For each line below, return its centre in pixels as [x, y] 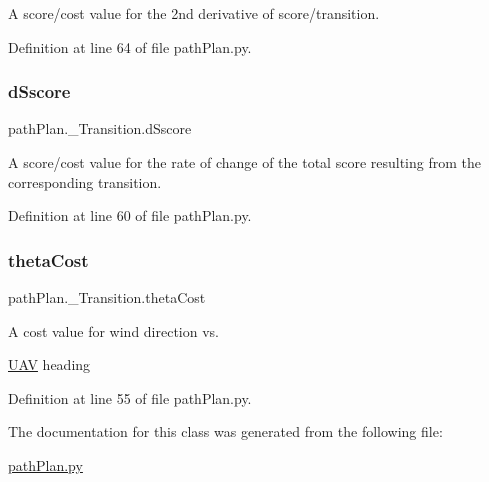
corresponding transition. [85, 181]
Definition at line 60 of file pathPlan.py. [130, 215]
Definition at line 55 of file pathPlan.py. [130, 397]
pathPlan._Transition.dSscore [100, 128]
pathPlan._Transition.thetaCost [107, 297]
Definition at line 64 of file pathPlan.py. [130, 46]
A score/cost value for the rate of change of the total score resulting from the [244, 162]
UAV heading [49, 364]
